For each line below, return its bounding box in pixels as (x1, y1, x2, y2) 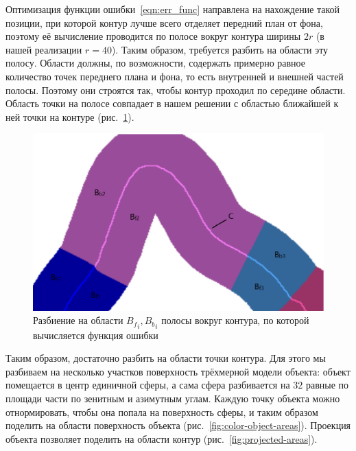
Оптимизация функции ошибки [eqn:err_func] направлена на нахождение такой (5, 2, 340, 16)
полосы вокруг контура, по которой (161, 313, 309, 327)
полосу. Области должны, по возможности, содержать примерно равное (5, 56, 306, 70)
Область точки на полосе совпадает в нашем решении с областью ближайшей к (5, 96, 339, 111)
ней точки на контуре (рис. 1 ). (5, 109, 134, 124)
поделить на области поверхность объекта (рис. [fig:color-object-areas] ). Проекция (5, 418, 351, 432)
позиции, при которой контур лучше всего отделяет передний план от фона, (5, 15, 323, 30)
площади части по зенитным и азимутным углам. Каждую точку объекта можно (5, 391, 340, 406)
